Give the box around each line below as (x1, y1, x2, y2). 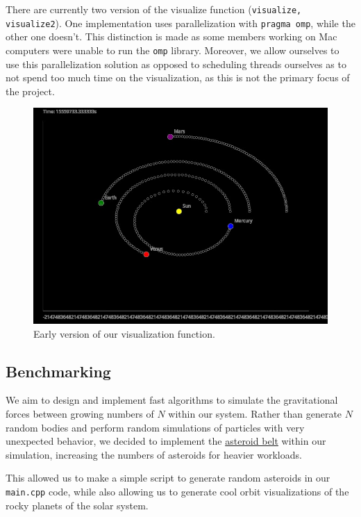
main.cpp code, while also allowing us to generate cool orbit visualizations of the (6, 484, 349, 499)
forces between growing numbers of (6, 407, 154, 421)
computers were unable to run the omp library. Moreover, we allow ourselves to (6, 42, 339, 57)
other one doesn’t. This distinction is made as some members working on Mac (6, 29, 337, 44)
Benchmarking (6, 360, 111, 381)
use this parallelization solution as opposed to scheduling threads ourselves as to (6, 56, 346, 71)
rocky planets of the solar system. (6, 498, 149, 512)
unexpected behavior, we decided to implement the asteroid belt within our (6, 434, 326, 448)
